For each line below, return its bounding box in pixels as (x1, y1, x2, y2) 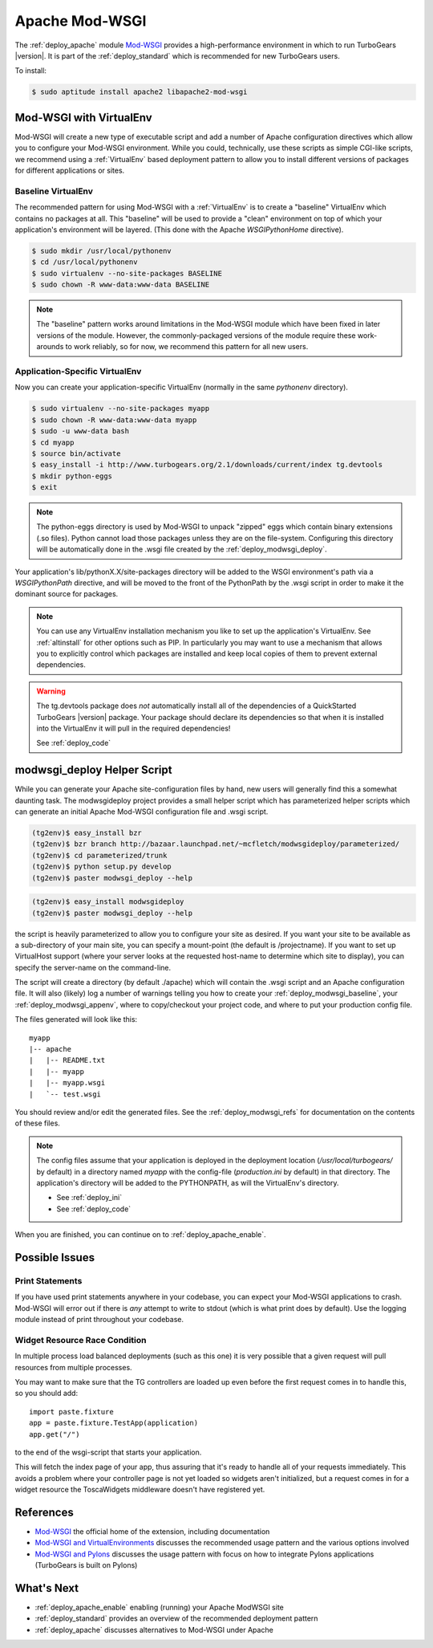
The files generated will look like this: (14, 1015, 138, 1024)
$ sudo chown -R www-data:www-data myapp (31, 415, 197, 425)
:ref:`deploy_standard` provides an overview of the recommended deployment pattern (34, 1613, 318, 1623)
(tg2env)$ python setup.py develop (31, 862, 172, 871)
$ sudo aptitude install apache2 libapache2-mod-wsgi (31, 87, 248, 96)
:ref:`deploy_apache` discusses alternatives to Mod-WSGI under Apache (34, 1625, 274, 1634)
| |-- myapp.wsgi (29, 1078, 106, 1088)
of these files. (14, 1118, 60, 1128)
